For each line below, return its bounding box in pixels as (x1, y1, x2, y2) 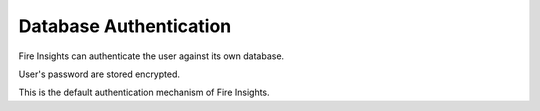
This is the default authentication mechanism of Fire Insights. (18, 86, 270, 99)
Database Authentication (18, 15, 232, 37)
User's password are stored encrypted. (18, 68, 180, 80)
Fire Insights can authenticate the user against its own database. (18, 50, 285, 62)
